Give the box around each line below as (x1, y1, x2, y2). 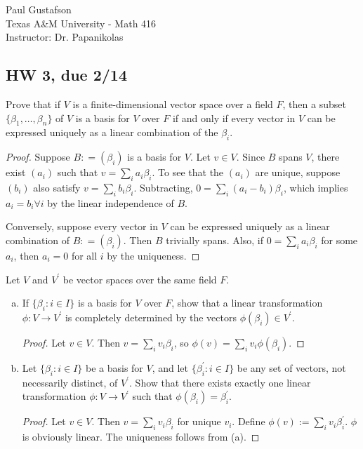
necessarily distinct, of (22, 375, 118, 389)
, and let (152, 360, 189, 375)
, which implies (283, 180, 348, 194)
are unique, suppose (255, 165, 341, 180)
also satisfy (33, 180, 81, 194)
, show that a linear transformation (171, 295, 323, 310)
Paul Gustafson (6, 2, 72, 16)
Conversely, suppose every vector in (6, 219, 158, 234)
